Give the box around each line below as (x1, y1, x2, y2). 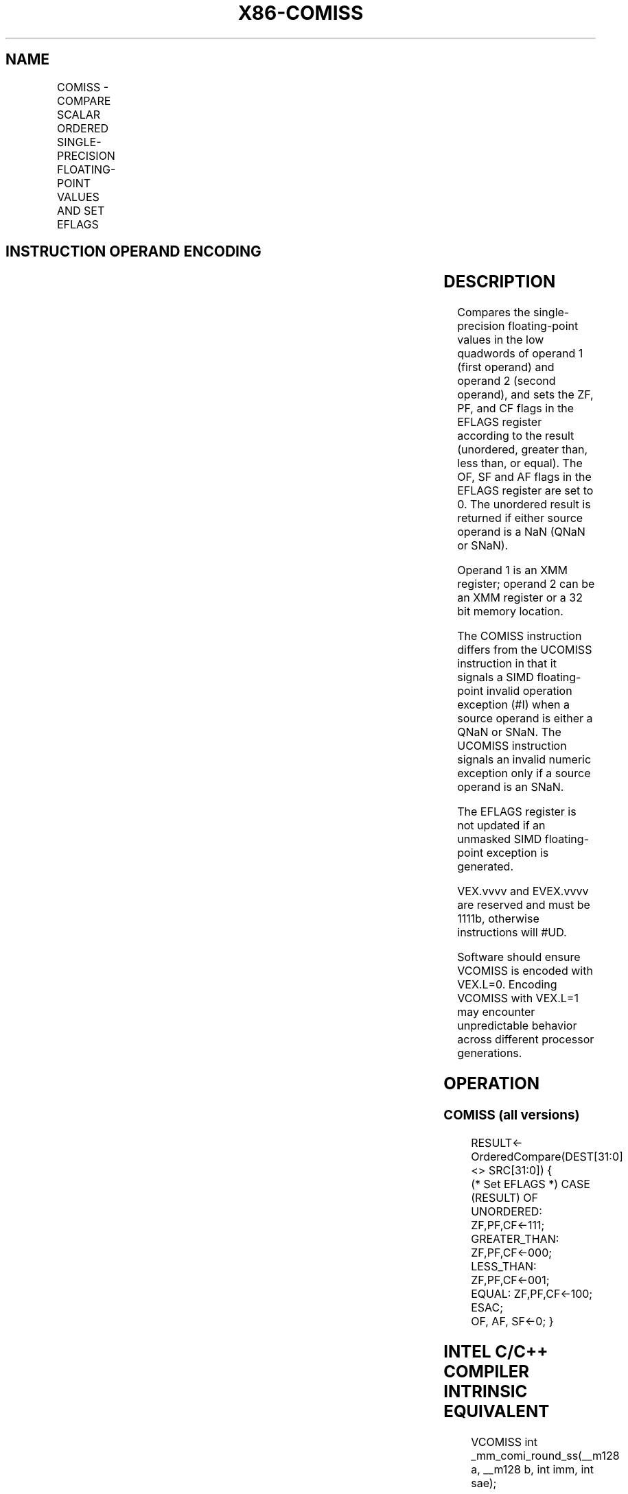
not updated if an (457, 818, 546, 833)
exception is (486, 846, 549, 860)
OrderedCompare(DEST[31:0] (471, 1149, 623, 1163)
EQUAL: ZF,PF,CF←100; (471, 1286, 593, 1301)
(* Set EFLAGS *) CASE (471, 1176, 590, 1191)
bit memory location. (457, 604, 563, 619)
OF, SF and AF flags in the (457, 470, 592, 484)
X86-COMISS (237, 1, 364, 25)
